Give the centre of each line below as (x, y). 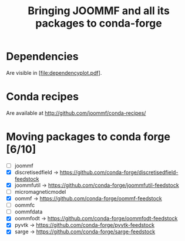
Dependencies (42, 57)
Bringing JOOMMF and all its (99, 11)
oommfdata (28, 212)
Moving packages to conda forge (88, 137)
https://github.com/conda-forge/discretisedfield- (119, 172)
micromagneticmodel (40, 192)
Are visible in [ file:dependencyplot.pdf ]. (54, 72)
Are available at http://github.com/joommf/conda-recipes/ (76, 113)
